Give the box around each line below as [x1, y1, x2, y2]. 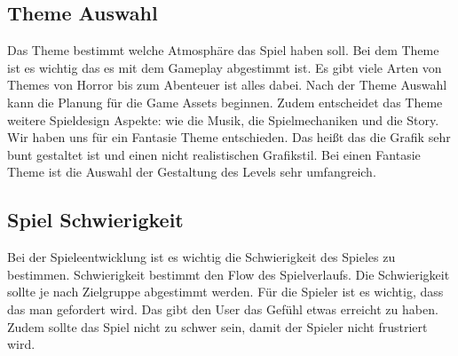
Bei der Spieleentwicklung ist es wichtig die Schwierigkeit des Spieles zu [7, 248, 396, 266]
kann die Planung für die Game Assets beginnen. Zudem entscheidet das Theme [7, 92, 443, 111]
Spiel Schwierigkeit [7, 206, 184, 233]
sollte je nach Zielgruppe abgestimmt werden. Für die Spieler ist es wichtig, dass [7, 282, 444, 301]
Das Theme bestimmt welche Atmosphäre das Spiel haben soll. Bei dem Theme [7, 41, 439, 59]
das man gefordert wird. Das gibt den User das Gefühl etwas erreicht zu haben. [7, 299, 438, 318]
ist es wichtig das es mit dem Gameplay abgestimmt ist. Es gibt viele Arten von [7, 58, 442, 76]
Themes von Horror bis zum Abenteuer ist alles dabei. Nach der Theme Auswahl [7, 75, 447, 94]
